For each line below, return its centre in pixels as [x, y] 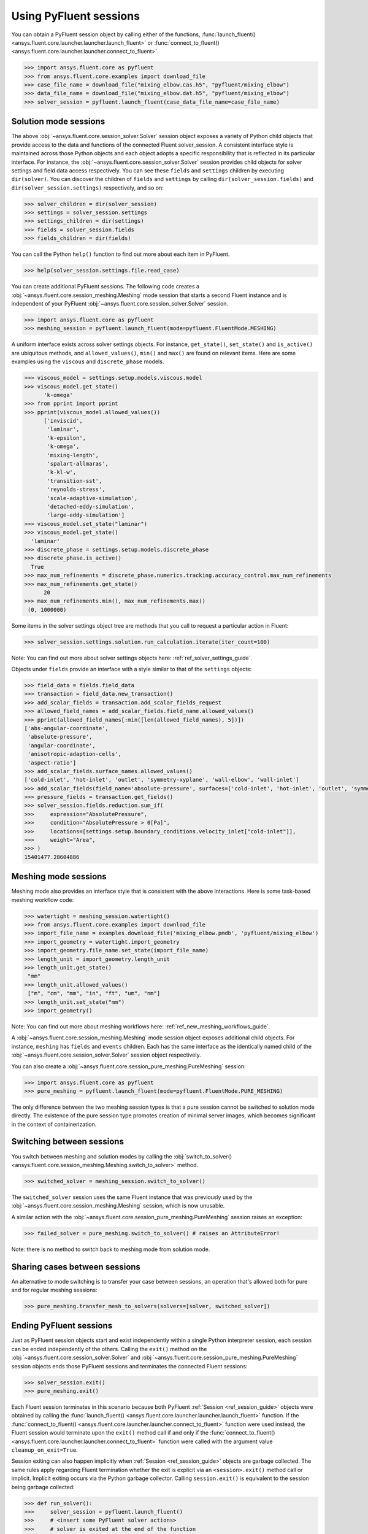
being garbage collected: [43, 1487]
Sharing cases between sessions [76, 1267]
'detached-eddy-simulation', [91, 507]
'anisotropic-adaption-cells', [75, 754]
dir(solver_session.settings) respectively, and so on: [87, 188]
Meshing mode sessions [59, 877]
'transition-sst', [75, 481]
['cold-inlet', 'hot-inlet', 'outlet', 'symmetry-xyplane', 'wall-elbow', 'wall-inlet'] [162, 780]
